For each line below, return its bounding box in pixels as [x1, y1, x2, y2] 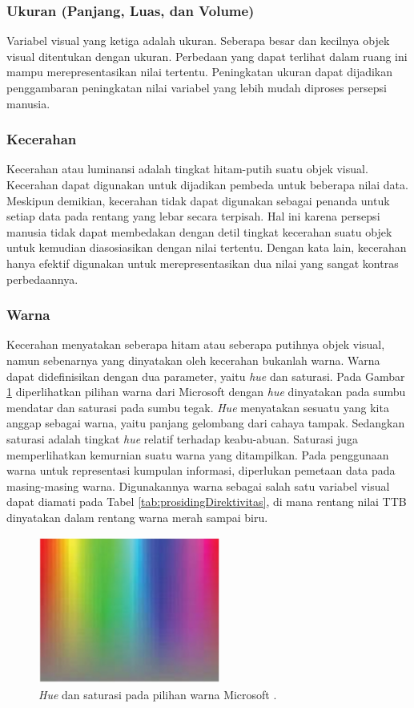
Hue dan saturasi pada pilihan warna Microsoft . [38, 686, 277, 702]
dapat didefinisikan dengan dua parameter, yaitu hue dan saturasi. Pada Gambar [6, 367, 405, 384]
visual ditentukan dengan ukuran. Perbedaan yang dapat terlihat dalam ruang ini [6, 47, 408, 64]
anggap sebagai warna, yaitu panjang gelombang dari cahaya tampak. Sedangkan [6, 415, 405, 431]
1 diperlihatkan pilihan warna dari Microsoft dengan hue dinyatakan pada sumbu [6, 383, 406, 400]
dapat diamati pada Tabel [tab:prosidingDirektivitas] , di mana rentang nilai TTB [6, 493, 407, 510]
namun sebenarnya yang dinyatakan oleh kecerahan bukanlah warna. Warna [6, 351, 380, 368]
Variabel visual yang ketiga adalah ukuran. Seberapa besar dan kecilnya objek [6, 32, 390, 49]
